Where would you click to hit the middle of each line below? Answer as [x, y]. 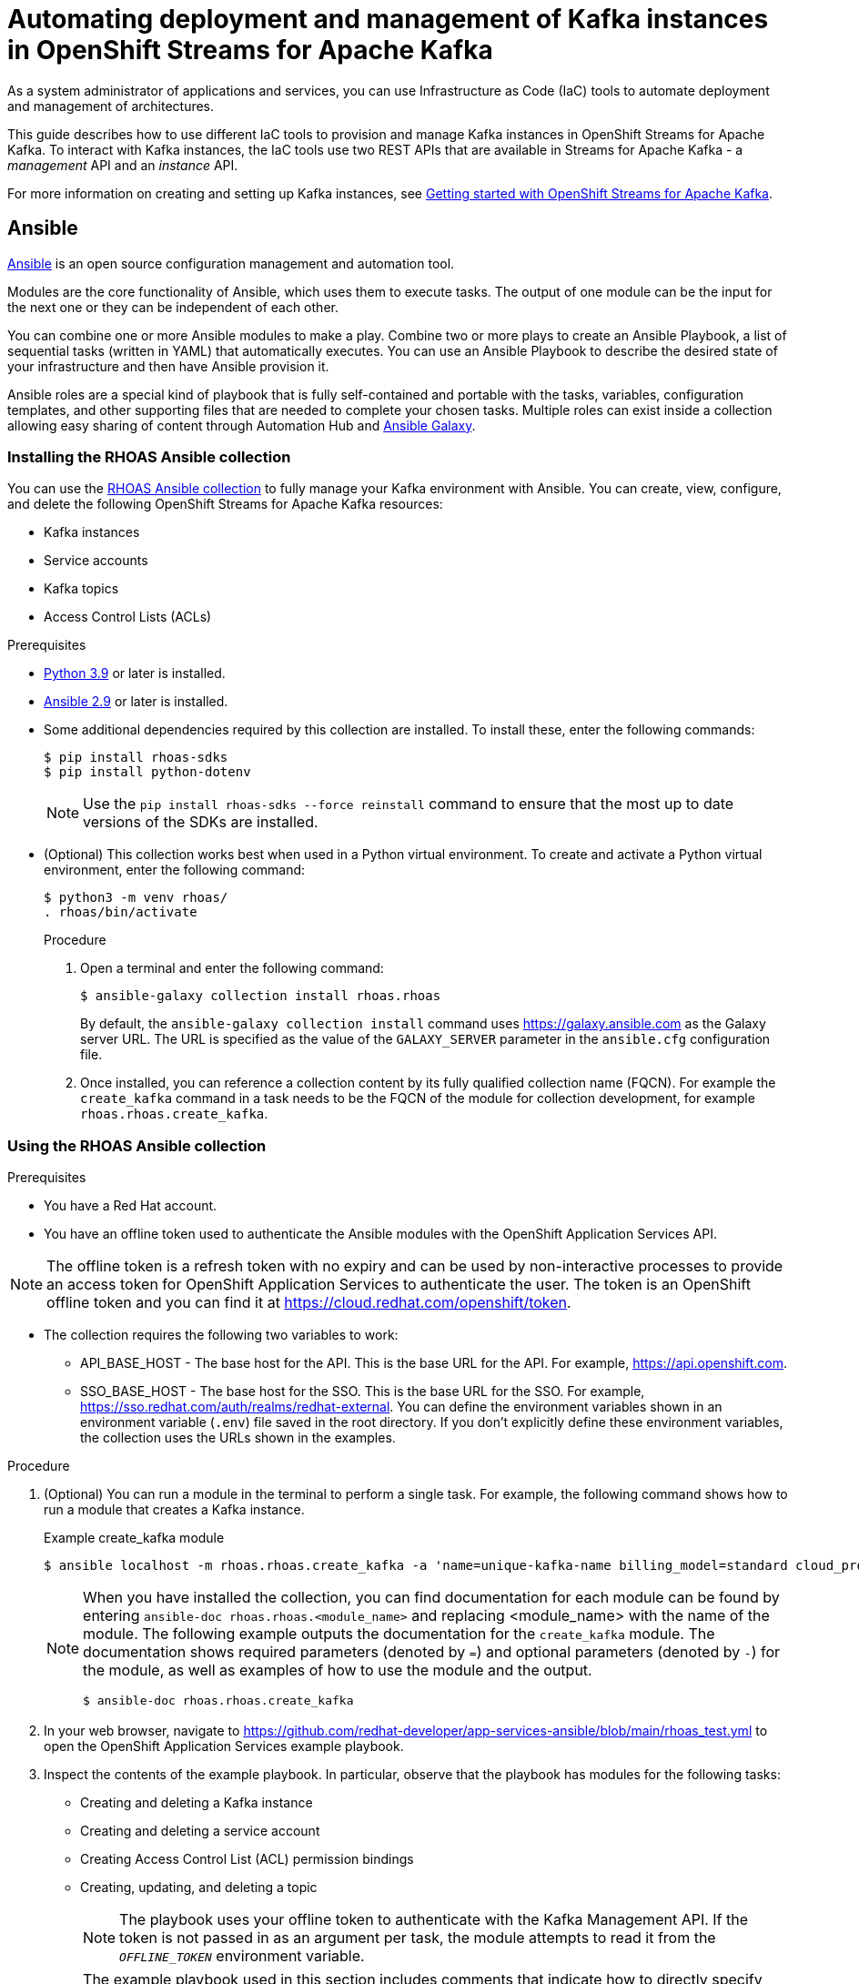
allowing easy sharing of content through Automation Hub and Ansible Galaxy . [242, 425]
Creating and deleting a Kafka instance [197, 1803]
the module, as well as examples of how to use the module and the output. [338, 1670]
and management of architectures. [111, 106]
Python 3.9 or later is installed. [135, 673]
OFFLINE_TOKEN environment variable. [242, 1956]
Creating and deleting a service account [200, 1831]
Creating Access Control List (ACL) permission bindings [247, 1859]
